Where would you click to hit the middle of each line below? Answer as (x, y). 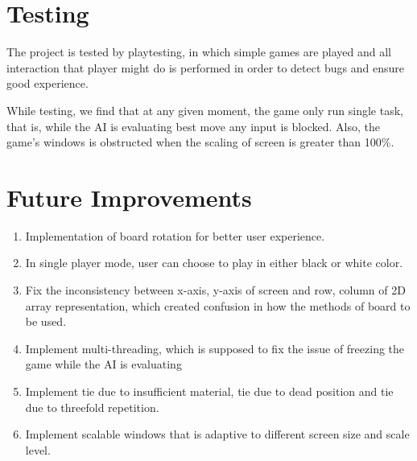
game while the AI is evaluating (103, 364)
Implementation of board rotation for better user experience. (175, 235)
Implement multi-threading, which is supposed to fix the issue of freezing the (215, 348)
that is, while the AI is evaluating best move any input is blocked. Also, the (193, 126)
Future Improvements (129, 197)
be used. (46, 321)
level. (38, 449)
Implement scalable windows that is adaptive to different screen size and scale (217, 434)
